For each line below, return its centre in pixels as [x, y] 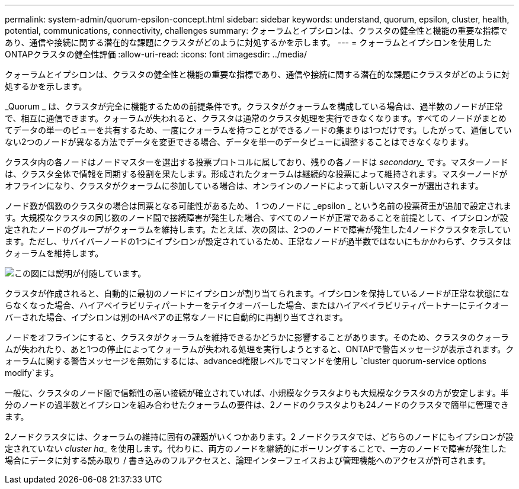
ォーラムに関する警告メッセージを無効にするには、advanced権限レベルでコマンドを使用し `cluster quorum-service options [246, 361]
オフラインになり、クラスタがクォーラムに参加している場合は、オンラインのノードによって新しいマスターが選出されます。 [244, 186]
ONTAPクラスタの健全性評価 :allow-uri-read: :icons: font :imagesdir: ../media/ [156, 54]
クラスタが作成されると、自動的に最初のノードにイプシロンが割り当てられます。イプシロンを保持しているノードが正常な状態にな [257, 293]
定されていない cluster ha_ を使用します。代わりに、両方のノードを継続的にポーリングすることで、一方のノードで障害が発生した [256, 448]
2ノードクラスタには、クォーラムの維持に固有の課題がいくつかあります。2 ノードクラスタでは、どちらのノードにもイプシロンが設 [259, 437]
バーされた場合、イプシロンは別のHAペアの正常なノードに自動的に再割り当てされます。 [176, 317]
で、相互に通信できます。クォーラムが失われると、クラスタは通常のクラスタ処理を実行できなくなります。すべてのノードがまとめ [256, 118]
